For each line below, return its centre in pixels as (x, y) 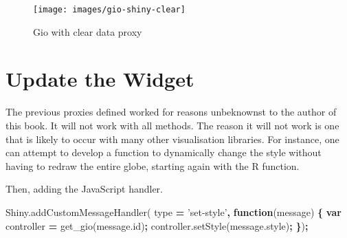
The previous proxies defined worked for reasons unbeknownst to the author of (171, 112)
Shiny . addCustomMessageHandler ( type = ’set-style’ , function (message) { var (173, 212)
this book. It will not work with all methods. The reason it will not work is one (172, 125)
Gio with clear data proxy (88, 31)
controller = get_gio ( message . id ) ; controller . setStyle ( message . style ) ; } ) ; (157, 225)
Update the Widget (100, 79)
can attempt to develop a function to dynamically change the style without (164, 152)
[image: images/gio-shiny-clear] (109, 10)
